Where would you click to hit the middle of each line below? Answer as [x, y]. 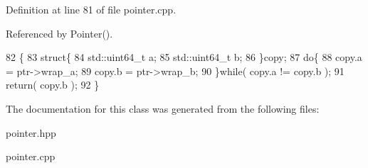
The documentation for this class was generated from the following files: [163, 108]
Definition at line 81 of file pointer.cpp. [91, 9]
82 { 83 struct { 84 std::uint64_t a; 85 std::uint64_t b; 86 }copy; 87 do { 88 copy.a [184, 57]
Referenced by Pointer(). [59, 33]
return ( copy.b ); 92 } [53, 85]
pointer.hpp [31, 132]
